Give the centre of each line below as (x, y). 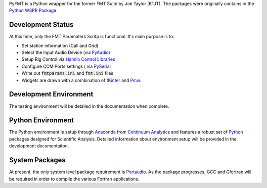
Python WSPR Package (33, 10)
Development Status (41, 25)
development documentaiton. (39, 146)
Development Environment (51, 94)
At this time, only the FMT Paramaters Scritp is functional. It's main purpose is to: (92, 37)
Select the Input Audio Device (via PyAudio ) (66, 52)
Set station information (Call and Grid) (60, 46)
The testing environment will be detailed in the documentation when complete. (89, 106)
